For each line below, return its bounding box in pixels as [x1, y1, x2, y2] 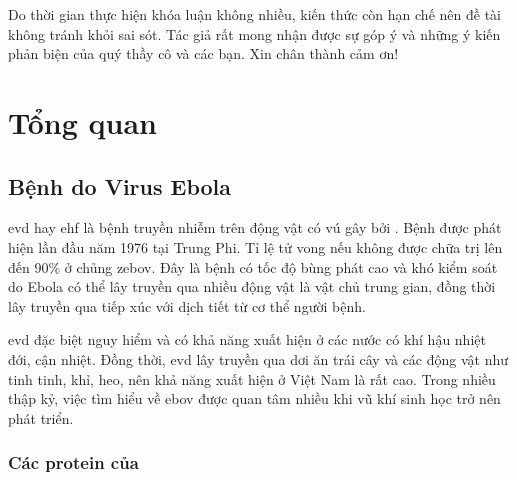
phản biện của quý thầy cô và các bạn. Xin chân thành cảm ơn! [8, 43, 399, 64]
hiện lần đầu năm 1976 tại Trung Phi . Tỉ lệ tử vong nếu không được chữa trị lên [8, 236, 503, 257]
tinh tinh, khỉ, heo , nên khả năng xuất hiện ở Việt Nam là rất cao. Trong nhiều [8, 368, 496, 389]
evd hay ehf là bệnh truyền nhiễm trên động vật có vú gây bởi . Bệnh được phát [8, 217, 502, 238]
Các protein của [8, 450, 139, 475]
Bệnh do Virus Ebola [8, 170, 232, 201]
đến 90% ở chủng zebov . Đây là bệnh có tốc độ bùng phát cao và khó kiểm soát [8, 256, 498, 277]
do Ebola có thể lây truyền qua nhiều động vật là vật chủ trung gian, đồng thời [8, 276, 496, 297]
